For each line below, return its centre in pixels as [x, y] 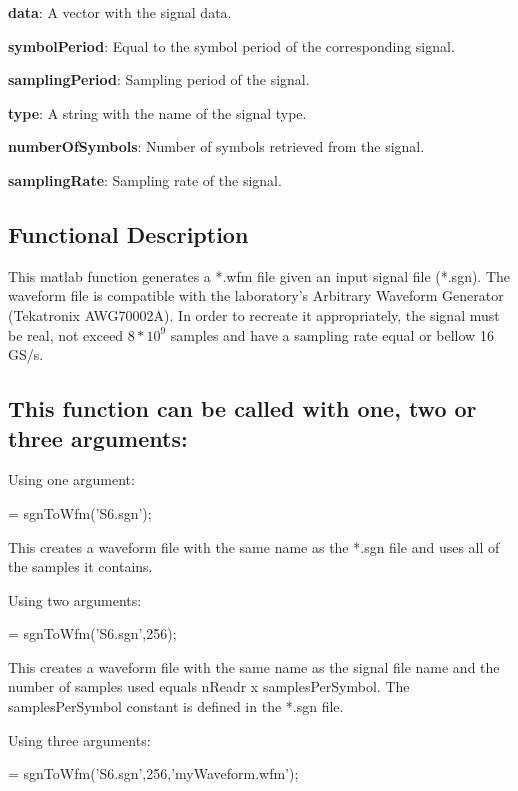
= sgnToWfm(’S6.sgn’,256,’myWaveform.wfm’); [153, 773]
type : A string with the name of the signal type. [157, 112]
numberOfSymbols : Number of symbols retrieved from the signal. [216, 146]
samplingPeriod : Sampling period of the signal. [159, 79]
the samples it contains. [80, 566]
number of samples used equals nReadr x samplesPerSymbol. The [209, 686]
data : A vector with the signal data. [120, 12]
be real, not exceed [66, 334]
